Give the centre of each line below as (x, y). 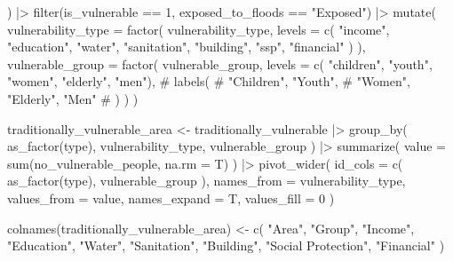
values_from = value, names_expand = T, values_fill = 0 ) (171, 198)
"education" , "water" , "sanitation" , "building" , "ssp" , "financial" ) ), (187, 47)
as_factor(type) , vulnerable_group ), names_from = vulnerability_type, (207, 181)
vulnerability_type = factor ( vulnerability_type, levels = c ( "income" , (199, 29)
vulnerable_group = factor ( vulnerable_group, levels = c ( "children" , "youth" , (220, 63)
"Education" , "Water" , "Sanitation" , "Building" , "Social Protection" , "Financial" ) (226, 245)
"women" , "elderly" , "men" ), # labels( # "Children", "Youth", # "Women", (209, 81)
